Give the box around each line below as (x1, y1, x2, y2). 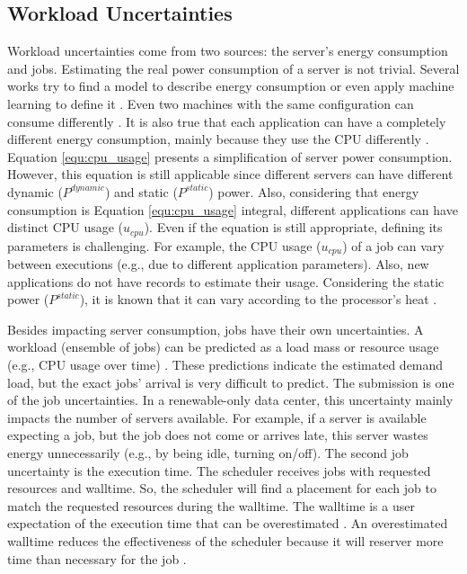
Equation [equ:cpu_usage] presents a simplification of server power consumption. (7, 147, 453, 166)
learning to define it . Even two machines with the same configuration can (7, 94, 414, 112)
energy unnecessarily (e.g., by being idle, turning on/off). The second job (7, 443, 409, 462)
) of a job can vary (342, 236, 445, 255)
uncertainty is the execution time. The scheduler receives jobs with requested (7, 461, 431, 480)
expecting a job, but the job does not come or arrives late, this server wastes (7, 426, 428, 444)
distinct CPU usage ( (7, 218, 124, 237)
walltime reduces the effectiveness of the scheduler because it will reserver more (7, 531, 444, 550)
